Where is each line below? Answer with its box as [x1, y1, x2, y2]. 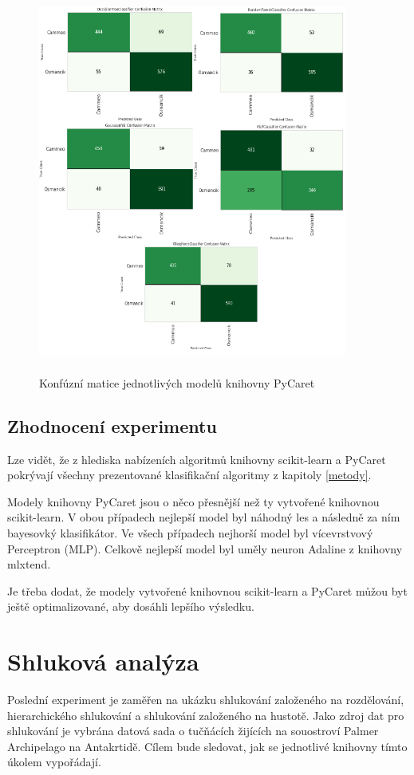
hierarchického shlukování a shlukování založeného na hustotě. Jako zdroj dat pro [7, 706, 404, 723]
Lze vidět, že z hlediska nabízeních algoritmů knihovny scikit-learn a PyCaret [7, 450, 386, 467]
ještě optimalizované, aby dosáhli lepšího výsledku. [7, 598, 254, 615]
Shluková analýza [7, 645, 199, 678]
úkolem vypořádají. [7, 753, 101, 770]
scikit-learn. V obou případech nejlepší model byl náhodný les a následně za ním [7, 509, 400, 525]
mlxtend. [7, 556, 51, 572]
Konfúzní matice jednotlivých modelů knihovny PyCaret [39, 374, 315, 391]
